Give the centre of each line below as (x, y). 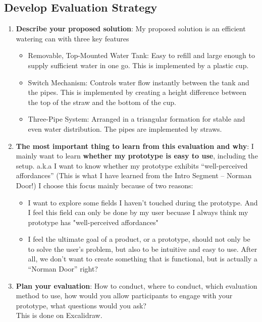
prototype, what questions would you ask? (81, 305)
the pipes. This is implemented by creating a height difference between (137, 92)
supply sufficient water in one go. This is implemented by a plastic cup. (138, 65)
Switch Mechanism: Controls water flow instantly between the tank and (139, 82)
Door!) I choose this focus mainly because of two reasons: (104, 185)
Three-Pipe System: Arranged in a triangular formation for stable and (137, 119)
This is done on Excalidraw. (59, 315)
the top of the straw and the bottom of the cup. (102, 102)
